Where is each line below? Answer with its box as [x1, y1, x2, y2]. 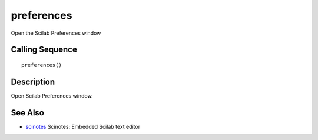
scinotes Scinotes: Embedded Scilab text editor [25, 123, 141, 130]
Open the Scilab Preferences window [11, 29, 101, 36]
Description [11, 76, 55, 86]
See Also [11, 108, 44, 118]
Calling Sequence [11, 45, 78, 55]
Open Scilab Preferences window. [11, 92, 94, 99]
